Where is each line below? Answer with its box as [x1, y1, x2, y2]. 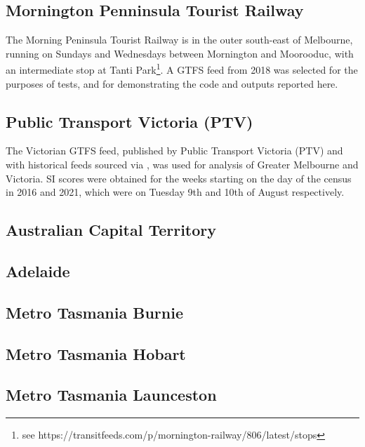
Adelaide [6, 260, 70, 281]
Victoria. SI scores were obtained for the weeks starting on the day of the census [6, 171, 352, 185]
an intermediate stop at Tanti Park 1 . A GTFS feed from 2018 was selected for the [6, 60, 358, 77]
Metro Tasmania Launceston [6, 384, 217, 406]
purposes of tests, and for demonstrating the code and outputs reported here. [6, 76, 338, 91]
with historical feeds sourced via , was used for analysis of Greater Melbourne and [6, 157, 359, 172]
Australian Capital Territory [6, 219, 217, 241]
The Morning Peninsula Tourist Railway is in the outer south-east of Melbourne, [6, 32, 353, 47]
